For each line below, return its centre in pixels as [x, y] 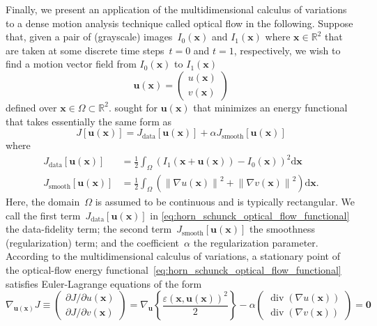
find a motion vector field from [71, 64]
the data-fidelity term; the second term [89, 229]
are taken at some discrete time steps [85, 50]
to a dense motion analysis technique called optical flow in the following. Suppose [179, 23]
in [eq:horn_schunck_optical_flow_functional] [250, 215]
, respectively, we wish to [287, 50]
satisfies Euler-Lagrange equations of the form [104, 283]
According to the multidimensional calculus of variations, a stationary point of [173, 256]
